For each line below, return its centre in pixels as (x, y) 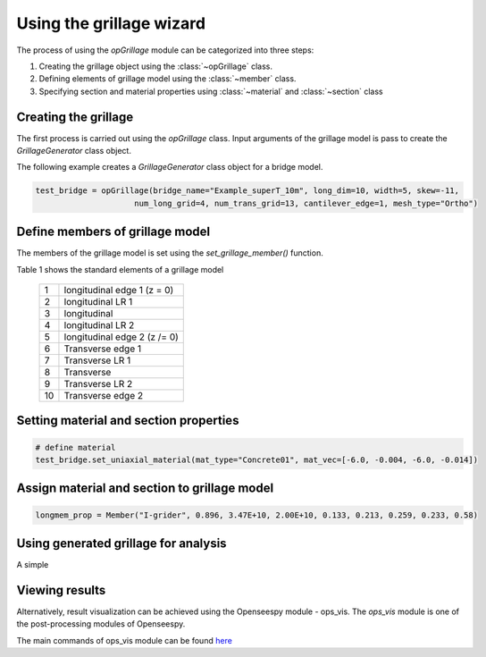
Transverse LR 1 (97, 360)
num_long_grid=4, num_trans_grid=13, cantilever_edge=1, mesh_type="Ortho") (306, 203)
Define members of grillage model (113, 232)
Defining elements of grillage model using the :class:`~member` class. (168, 79)
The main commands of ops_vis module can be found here (124, 640)
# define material (75, 447)
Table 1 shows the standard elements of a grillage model (120, 269)
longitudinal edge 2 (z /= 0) (121, 337)
